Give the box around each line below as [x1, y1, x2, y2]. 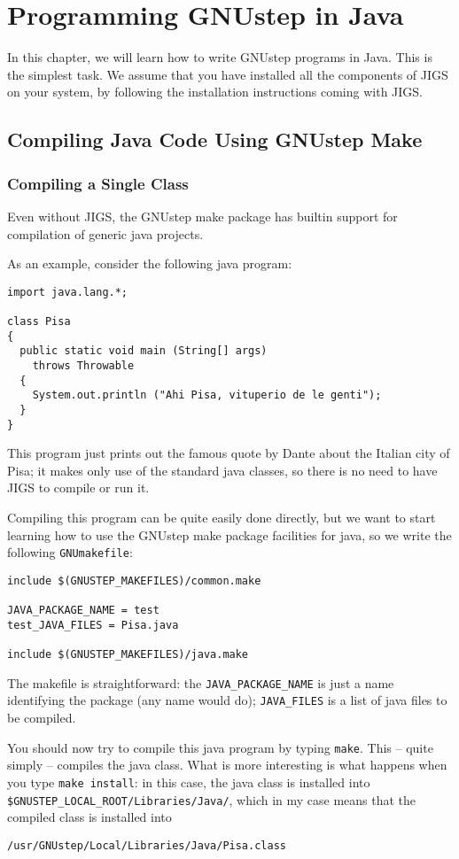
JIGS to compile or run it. [7, 478, 150, 497]
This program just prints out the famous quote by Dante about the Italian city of [7, 444, 450, 462]
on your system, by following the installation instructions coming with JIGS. [7, 82, 424, 101]
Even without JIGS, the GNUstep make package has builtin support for [7, 206, 398, 225]
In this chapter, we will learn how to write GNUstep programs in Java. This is [7, 48, 432, 66]
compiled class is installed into [7, 808, 172, 826]
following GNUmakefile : [7, 543, 133, 561]
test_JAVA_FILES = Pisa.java [7, 618, 179, 631]
